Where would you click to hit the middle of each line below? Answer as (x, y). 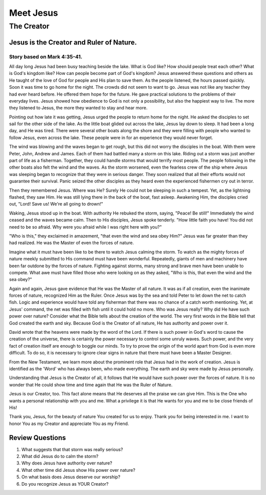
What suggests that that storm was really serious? (72, 449)
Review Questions (37, 438)
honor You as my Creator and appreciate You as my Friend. (69, 424)
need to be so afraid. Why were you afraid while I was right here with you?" (85, 227)
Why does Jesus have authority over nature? (67, 463)
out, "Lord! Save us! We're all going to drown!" (56, 204)
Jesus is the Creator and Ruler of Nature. (73, 42)
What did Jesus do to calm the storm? (60, 457)
